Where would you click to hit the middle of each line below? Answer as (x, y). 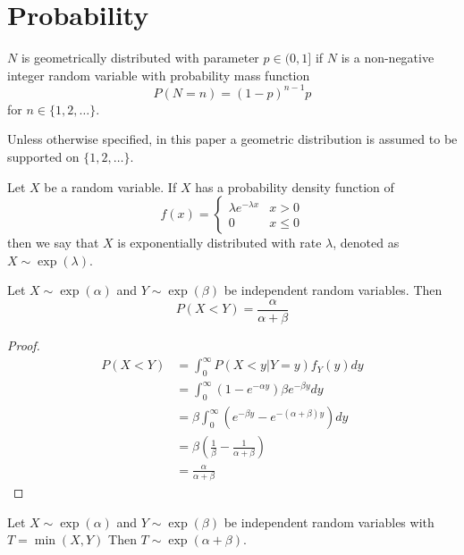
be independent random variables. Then (333, 290)
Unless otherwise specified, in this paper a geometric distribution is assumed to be (232, 139)
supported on (43, 156)
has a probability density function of (295, 186)
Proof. (24, 345)
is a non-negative (388, 58)
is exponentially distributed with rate (219, 243)
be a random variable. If (110, 186)
